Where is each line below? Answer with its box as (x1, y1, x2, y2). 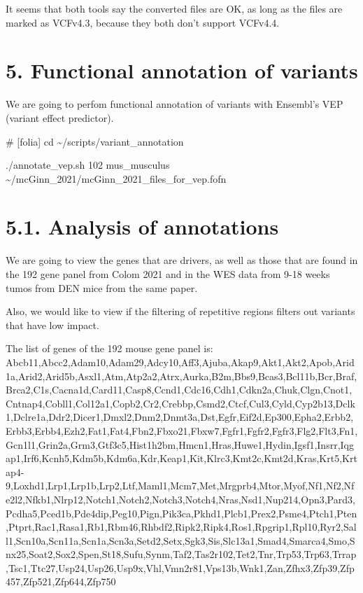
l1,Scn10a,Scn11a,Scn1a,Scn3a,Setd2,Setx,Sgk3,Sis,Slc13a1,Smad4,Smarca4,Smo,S (6, 533, 355, 547)
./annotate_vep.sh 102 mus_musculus (6, 158, 170, 172)
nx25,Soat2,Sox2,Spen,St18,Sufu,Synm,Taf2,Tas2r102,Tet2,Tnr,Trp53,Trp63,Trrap (6, 547, 357, 561)
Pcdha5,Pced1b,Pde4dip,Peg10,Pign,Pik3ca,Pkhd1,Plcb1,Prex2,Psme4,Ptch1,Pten (6, 505, 357, 520)
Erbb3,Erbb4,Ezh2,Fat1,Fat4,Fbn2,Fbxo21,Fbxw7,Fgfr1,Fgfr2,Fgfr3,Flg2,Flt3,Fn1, (6, 423, 358, 438)
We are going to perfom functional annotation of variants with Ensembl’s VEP (6, 97, 343, 111)
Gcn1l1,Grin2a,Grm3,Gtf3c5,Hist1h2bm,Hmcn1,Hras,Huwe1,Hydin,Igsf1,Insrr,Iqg (6, 437, 354, 452)
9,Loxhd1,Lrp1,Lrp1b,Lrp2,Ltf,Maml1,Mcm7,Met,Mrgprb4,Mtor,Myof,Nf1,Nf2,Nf (6, 478, 355, 493)
